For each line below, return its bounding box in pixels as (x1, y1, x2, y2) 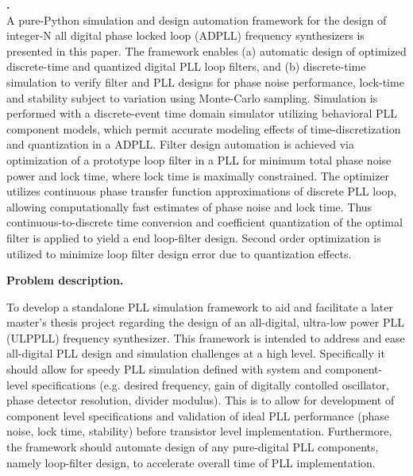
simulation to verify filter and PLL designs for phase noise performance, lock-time (6, 73, 404, 90)
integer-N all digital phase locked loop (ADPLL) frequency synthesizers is (6, 27, 365, 44)
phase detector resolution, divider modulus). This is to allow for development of (6, 392, 395, 408)
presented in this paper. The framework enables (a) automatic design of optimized (6, 42, 407, 59)
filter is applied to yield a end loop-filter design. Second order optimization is (6, 229, 381, 246)
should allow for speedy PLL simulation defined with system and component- (6, 361, 383, 377)
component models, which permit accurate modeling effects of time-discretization (6, 120, 401, 137)
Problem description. (6, 272, 124, 288)
